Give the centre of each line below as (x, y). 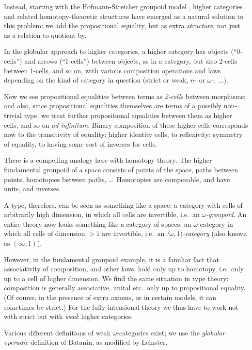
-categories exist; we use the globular (171, 332)
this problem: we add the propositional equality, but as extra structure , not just (122, 25)
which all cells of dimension (45, 233)
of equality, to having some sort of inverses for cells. (81, 143)
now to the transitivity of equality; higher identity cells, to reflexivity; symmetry (123, 134)
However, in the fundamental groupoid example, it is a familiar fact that (111, 259)
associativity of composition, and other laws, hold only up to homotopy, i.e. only (124, 269)
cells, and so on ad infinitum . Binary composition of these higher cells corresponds (126, 125)
